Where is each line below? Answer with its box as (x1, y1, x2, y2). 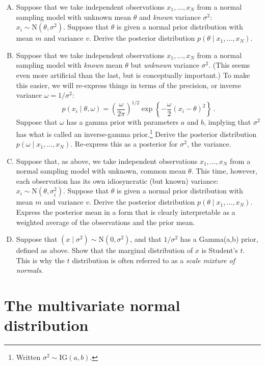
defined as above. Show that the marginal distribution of (16, 245, 193, 256)
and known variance (139, 11, 201, 22)
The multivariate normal (4, 295, 180, 316)
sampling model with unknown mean (16, 11, 131, 22)
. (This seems (208, 60, 250, 70)
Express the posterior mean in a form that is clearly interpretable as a (16, 207, 235, 217)
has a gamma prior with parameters (66, 117, 179, 127)
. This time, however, (191, 165, 257, 176)
